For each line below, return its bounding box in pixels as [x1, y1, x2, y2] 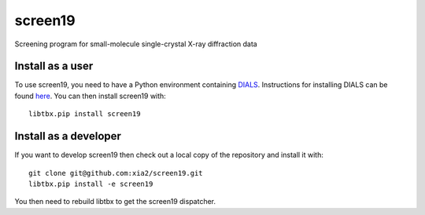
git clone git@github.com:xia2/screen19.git [28, 169, 204, 177]
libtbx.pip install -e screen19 [28, 179, 153, 188]
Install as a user [14, 60, 94, 73]
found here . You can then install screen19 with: [14, 91, 167, 100]
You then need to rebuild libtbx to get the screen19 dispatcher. [14, 197, 216, 206]
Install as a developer [14, 129, 122, 143]
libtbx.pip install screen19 [28, 110, 141, 118]
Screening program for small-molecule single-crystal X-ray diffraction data [14, 39, 257, 49]
